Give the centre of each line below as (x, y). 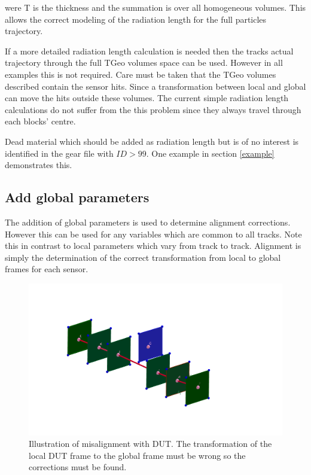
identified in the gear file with (59, 153)
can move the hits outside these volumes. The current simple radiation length (147, 98)
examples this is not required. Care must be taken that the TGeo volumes (141, 74)
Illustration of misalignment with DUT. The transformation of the (150, 444)
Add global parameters (77, 197)
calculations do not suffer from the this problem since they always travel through (153, 109)
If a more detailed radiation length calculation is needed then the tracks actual (149, 51)
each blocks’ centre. (40, 121)
